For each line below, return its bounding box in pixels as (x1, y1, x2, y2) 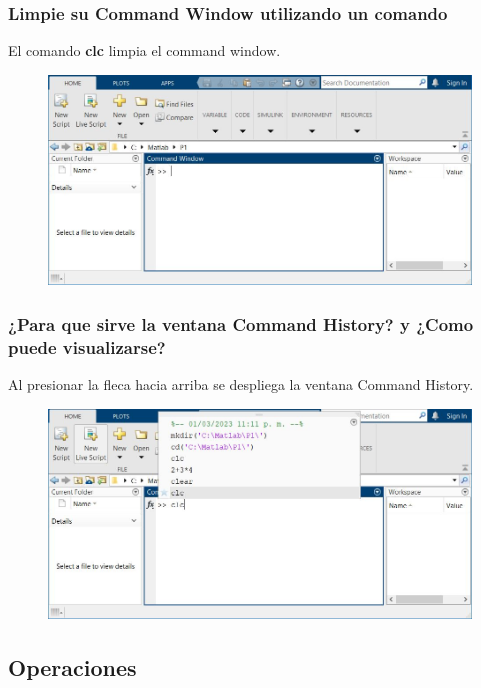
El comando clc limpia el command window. (8, 40, 281, 61)
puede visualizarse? (8, 334, 166, 359)
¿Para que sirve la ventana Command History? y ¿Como (8, 312, 474, 336)
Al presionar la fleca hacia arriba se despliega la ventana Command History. (8, 374, 474, 395)
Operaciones (8, 651, 137, 682)
